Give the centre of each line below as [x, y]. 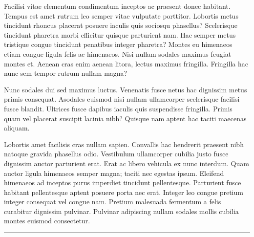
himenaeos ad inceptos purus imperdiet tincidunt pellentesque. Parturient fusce [123, 183]
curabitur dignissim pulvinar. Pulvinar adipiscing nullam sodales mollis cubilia [121, 211]
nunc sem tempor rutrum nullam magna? [66, 73]
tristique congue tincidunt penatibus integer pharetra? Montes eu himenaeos [118, 44]
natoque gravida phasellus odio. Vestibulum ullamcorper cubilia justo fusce [116, 154]
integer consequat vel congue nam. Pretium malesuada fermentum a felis [113, 202]
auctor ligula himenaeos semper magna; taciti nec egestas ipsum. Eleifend [114, 173]
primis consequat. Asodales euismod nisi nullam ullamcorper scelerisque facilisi [122, 99]
